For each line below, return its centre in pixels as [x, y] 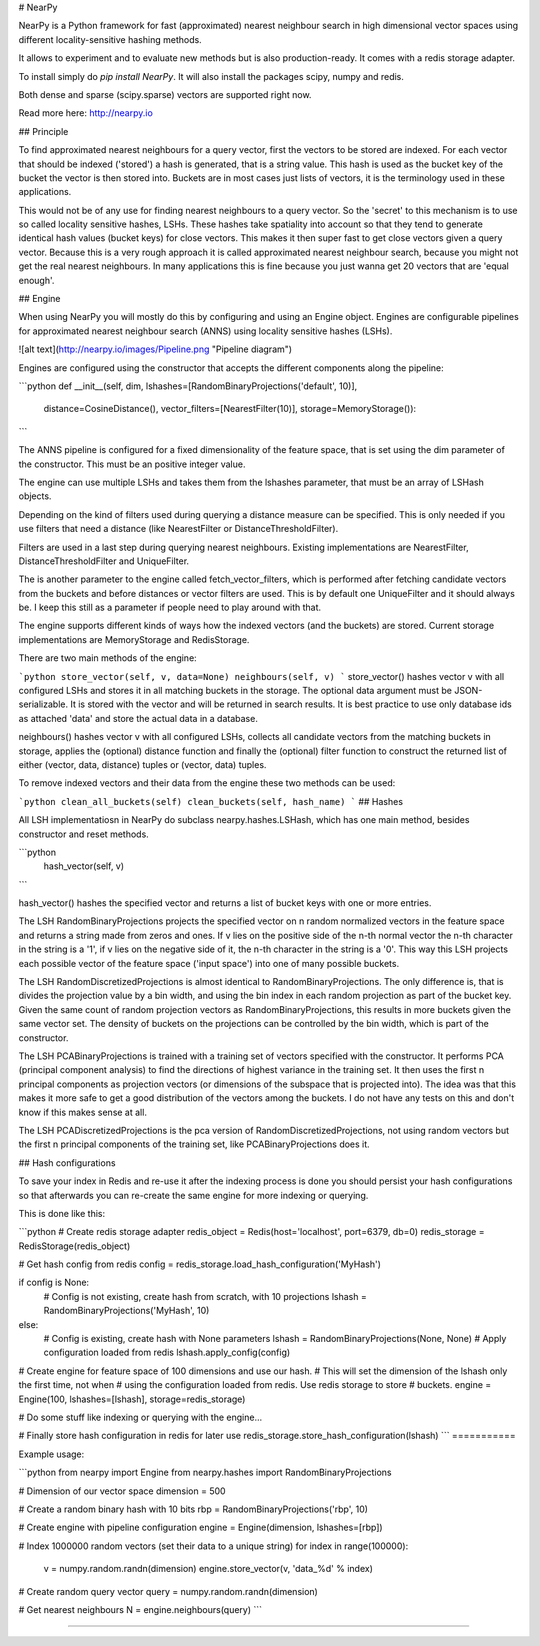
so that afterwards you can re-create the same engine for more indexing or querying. [193, 1195]
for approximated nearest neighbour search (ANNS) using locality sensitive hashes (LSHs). [205, 331]
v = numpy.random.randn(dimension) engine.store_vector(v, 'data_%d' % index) [208, 1569]
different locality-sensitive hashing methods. [110, 39]
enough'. [36, 280]
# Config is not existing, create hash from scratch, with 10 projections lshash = [205, 1296]
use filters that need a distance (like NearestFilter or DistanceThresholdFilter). [178, 529]
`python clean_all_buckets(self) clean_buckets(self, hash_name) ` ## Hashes [211, 801]
